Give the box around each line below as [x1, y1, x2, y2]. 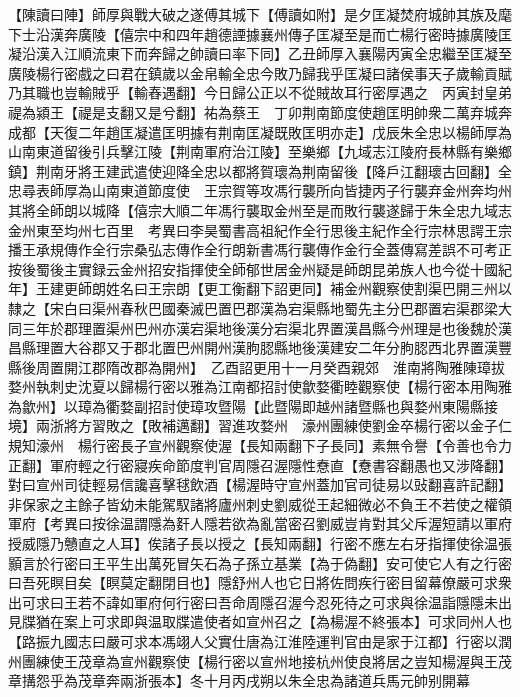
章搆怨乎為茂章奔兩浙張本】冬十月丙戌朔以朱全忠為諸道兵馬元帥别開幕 [8, 670, 470, 691]
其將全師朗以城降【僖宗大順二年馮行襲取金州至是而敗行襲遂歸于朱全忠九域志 [8, 199, 512, 220]
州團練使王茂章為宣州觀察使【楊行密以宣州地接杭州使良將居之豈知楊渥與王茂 [8, 650, 512, 671]
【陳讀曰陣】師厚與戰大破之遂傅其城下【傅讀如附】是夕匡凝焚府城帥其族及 [8, 4, 498, 24]
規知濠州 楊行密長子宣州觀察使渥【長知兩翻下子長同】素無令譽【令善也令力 [8, 435, 512, 456]
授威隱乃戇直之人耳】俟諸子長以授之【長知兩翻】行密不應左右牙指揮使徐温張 [8, 533, 512, 554]
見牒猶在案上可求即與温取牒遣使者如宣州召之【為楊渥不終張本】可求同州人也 [8, 611, 512, 632]
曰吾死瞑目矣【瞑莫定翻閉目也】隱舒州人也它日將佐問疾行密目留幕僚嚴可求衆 [8, 572, 512, 593]
